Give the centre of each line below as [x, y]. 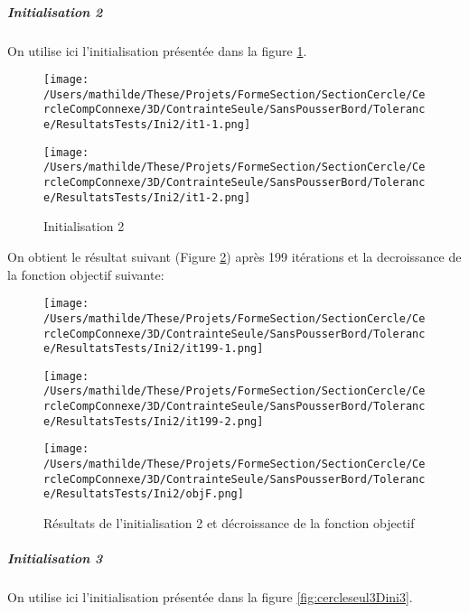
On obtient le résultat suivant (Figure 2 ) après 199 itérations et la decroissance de [234, 256]
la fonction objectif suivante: [86, 274]
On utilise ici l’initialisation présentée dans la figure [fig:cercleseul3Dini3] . [210, 597]
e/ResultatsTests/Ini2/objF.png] [144, 494]
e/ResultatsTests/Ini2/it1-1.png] [147, 125]
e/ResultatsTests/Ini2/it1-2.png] [147, 197]
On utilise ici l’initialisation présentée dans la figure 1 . [157, 50]
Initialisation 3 [55, 558]
